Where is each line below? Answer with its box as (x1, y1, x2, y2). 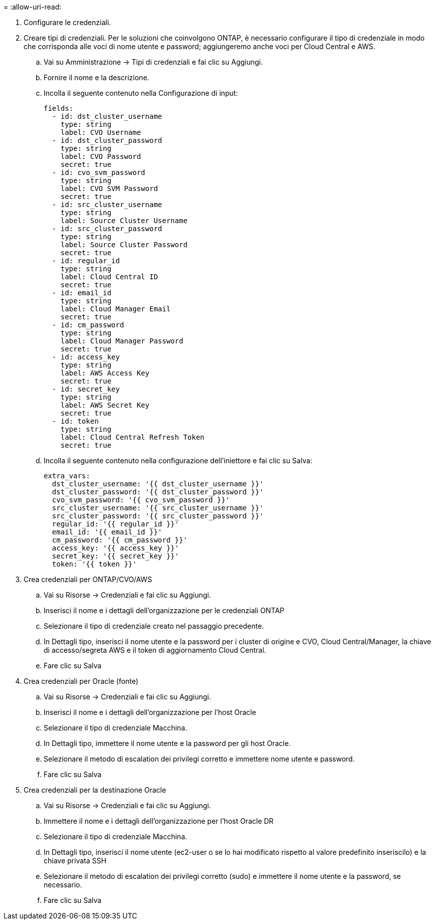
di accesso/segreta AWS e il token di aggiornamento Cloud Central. (44, 646, 266, 654)
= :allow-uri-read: (4, 3, 62, 11)
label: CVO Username (60, 128, 141, 136)
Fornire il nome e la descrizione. (44, 73, 150, 82)
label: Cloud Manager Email (60, 305, 171, 313)
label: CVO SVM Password (60, 184, 158, 193)
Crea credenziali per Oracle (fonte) (24, 677, 138, 685)
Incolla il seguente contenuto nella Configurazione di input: (44, 89, 238, 97)
